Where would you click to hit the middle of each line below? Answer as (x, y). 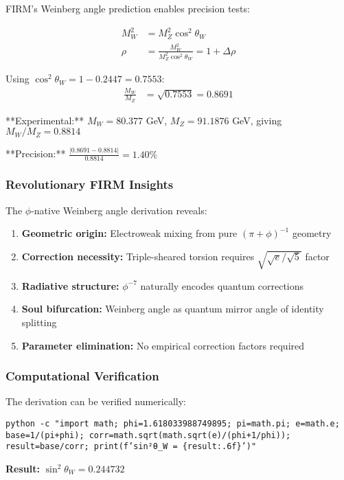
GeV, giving (257, 120)
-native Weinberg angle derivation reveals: (119, 210)
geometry (312, 233)
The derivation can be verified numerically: (96, 401)
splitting (39, 322)
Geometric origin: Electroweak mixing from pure (129, 233)
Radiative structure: (70, 285)
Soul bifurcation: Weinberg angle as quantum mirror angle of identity (173, 309)
